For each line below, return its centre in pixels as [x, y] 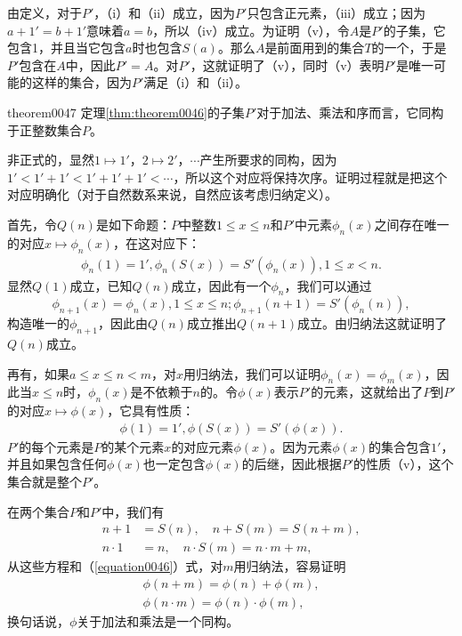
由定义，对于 [45, 12]
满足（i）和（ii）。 [196, 82]
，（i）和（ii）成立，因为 [165, 12]
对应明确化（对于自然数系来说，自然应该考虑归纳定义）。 [172, 194]
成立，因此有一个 [221, 285]
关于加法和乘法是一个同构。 [158, 620]
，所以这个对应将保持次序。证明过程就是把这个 [310, 177]
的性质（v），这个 [404, 464]
